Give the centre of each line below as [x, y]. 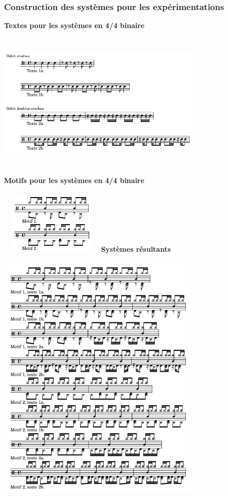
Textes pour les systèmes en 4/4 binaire [74, 25]
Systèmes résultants [136, 249]
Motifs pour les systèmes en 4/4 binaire [74, 180]
